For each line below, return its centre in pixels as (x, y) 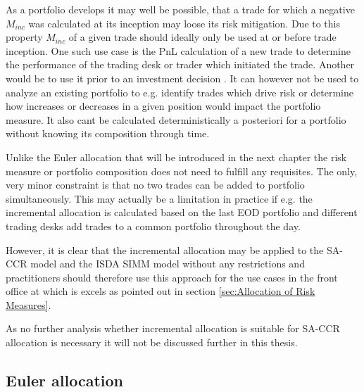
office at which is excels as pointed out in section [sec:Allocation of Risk (161, 291)
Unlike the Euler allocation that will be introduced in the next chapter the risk (176, 157)
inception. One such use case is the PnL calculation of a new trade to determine (178, 50)
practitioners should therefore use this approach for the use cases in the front (172, 277)
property (24, 37)
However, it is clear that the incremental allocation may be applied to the (165, 249)
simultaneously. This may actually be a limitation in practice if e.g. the (159, 198)
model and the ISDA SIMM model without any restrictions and (168, 264)
